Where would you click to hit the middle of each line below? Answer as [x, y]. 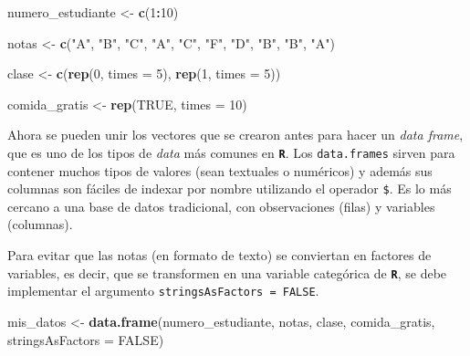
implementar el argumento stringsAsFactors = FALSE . [163, 291]
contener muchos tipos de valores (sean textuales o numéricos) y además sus [220, 170]
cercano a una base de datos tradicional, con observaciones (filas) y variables [221, 206]
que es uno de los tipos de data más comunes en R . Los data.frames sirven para [231, 152]
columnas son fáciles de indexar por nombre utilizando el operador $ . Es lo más [230, 188]
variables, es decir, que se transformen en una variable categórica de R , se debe [227, 272]
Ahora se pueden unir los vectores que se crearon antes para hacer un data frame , [235, 135]
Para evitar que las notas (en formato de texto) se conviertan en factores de [219, 255]
